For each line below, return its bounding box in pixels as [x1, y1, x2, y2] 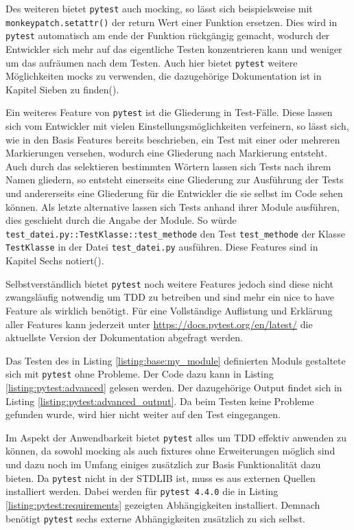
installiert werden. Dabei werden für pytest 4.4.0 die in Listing [5, 484, 279, 498]
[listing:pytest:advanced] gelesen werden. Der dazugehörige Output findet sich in [5, 380, 342, 394]
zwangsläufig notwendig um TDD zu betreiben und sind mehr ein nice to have [5, 290, 334, 304]
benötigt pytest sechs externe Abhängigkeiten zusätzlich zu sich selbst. [5, 511, 305, 525]
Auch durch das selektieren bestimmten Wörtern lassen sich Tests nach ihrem [5, 159, 331, 173]
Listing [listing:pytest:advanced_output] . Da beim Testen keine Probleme [5, 393, 314, 408]
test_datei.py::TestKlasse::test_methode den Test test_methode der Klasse [5, 226, 345, 240]
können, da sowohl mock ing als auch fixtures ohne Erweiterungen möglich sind [5, 443, 335, 458]
